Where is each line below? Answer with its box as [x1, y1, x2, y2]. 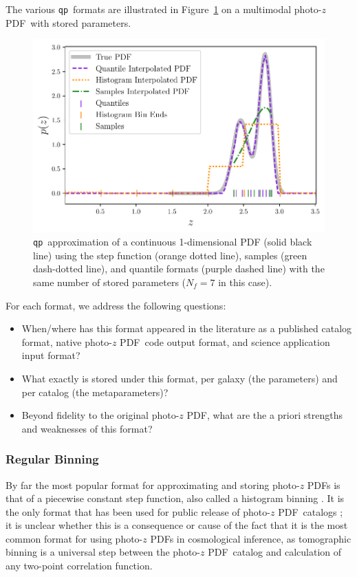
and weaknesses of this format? [21, 421, 153, 435]
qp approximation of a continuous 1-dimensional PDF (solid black [33, 235, 312, 249]
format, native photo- [21, 334, 112, 349]
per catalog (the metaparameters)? [21, 384, 169, 399]
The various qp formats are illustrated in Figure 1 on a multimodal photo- [6, 2, 322, 16]
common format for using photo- [6, 531, 143, 545]
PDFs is [307, 477, 340, 492]
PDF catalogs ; [278, 504, 343, 519]
